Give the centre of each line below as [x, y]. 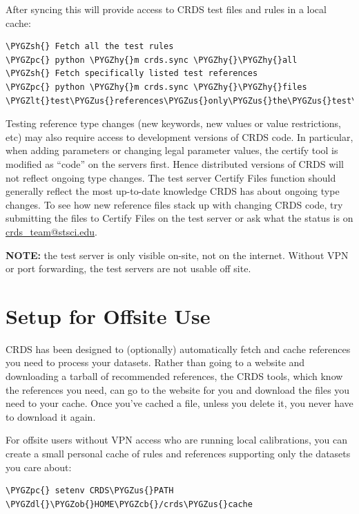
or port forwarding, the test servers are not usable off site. [128, 268]
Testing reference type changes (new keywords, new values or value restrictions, [173, 123]
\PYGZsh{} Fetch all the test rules [90, 47]
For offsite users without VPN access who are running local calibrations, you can [176, 440]
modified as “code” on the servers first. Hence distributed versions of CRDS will [175, 163]
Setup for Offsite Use [108, 315]
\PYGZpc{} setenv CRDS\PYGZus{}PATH [90, 491]
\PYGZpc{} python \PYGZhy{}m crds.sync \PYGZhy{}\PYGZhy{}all [152, 60]
